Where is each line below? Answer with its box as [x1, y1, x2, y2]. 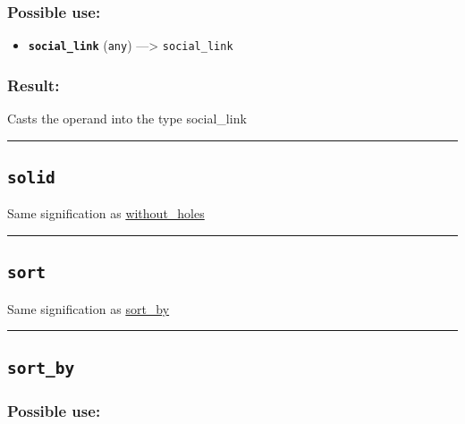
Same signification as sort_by [7, 299, 170, 318]
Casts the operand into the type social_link [7, 109, 247, 128]
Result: [7, 73, 60, 96]
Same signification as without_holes [7, 204, 205, 223]
